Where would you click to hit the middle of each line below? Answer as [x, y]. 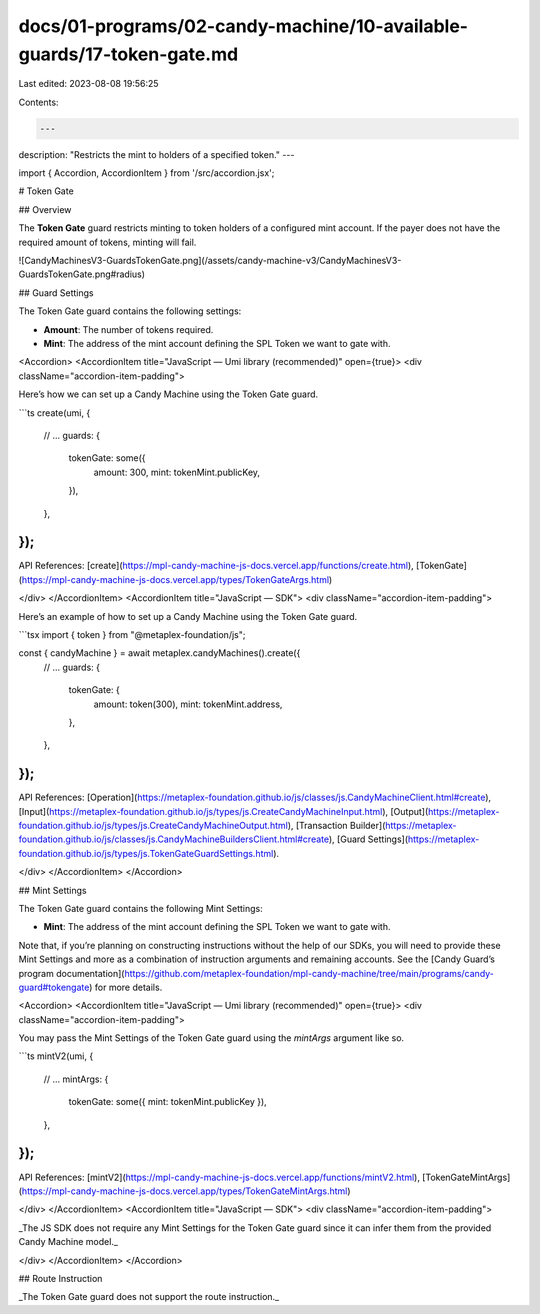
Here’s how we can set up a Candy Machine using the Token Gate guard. [168, 394]
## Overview [45, 209]
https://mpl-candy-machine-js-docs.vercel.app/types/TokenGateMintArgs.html [184, 1191]
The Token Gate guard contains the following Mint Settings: [141, 908]
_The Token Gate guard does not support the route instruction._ [149, 1297]
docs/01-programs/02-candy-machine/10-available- [243, 26]
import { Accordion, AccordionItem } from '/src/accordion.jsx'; [146, 173]
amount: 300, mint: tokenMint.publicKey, [176, 472]
